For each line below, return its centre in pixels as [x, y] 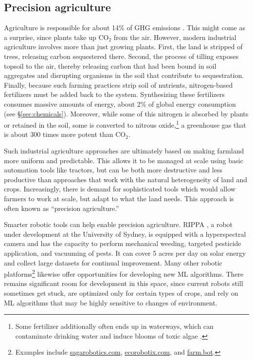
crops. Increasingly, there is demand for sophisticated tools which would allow [120, 189]
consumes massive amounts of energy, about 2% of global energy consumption [120, 104]
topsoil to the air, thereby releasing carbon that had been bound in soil [110, 66]
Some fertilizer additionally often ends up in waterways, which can [114, 326]
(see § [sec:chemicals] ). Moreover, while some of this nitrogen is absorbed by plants [126, 113]
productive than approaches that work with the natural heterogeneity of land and [126, 179]
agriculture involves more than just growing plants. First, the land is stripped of [123, 47]
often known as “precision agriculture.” [62, 208]
